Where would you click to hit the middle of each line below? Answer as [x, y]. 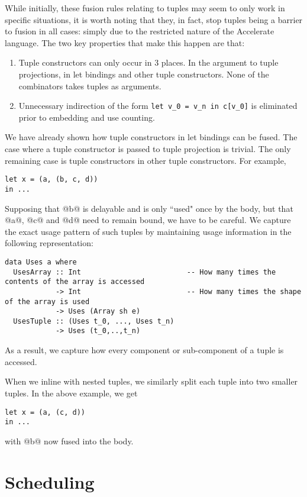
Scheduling [50, 481]
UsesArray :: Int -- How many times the [145, 272]
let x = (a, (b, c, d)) [51, 180]
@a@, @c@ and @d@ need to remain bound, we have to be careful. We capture [148, 220]
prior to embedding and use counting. [87, 117]
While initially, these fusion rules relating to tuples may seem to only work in [145, 8]
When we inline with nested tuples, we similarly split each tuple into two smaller [151, 381]
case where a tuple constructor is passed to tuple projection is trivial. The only [148, 149]
